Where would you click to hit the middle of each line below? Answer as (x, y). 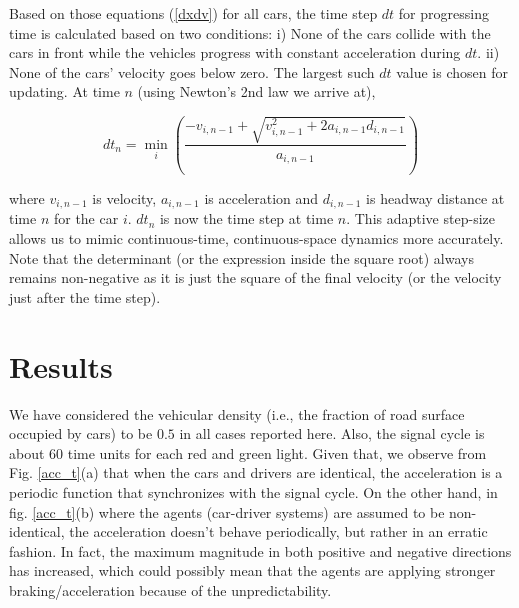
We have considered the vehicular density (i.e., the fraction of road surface (237, 413)
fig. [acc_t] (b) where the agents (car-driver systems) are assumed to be (227, 511)
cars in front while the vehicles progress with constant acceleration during (235, 52)
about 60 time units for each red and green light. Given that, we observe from (248, 452)
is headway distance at (435, 198)
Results (61, 365)
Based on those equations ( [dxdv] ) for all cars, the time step (193, 13)
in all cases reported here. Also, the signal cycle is (332, 433)
